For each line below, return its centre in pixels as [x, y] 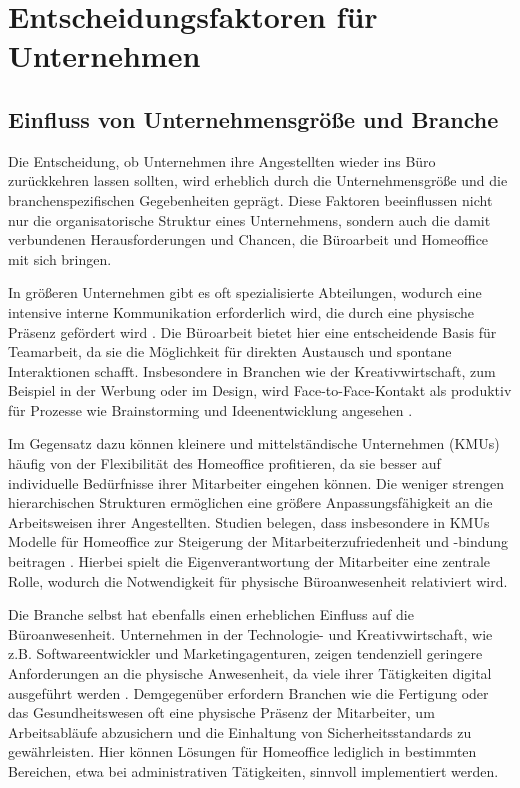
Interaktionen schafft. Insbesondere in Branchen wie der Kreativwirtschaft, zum [252, 370]
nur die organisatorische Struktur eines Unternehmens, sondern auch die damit [249, 219]
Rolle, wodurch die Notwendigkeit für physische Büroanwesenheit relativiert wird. [258, 580]
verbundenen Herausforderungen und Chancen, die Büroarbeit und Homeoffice [248, 239]
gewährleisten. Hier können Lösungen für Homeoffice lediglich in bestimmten [242, 751]
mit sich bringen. [60, 258]
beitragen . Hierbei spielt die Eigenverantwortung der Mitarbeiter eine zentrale [249, 561]
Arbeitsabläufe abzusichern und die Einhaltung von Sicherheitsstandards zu [240, 731]
